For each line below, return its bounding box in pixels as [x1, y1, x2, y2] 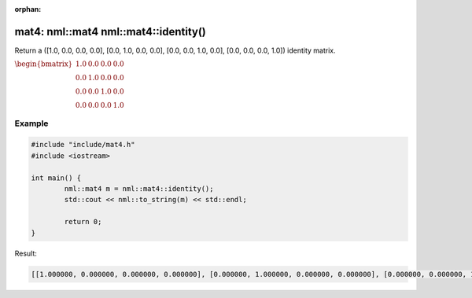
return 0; [64, 217, 102, 226]
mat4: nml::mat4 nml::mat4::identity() [14, 24, 206, 39]
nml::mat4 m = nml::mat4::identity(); [64, 185, 214, 193]
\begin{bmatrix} [14, 60, 73, 68]
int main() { [31, 173, 82, 182]
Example [14, 118, 49, 129]
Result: [14, 248, 37, 258]
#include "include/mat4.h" [31, 140, 135, 149]
